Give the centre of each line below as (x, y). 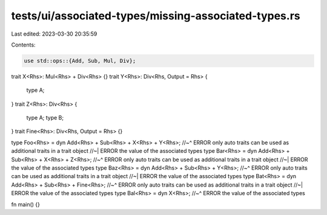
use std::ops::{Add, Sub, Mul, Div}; (80, 61)
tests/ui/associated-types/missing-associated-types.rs (156, 16)
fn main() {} (26, 204)
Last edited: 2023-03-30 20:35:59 (54, 34)
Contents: (23, 45)
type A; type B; (45, 118)
